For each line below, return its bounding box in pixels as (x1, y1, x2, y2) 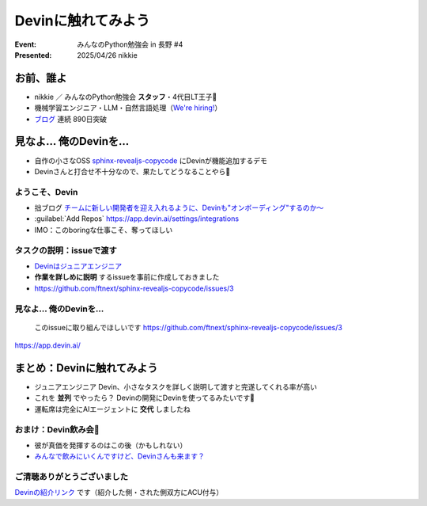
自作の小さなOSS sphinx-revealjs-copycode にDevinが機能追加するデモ (34, 155, 268, 165)
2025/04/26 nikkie (77, 50, 138, 59)
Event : (14, 40, 37, 49)
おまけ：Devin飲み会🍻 (14, 424, 100, 435)
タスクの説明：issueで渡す (14, 245, 118, 256)
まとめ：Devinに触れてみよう (14, 361, 158, 375)
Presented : (14, 50, 52, 59)
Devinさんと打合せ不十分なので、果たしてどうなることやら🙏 (34, 166, 231, 176)
